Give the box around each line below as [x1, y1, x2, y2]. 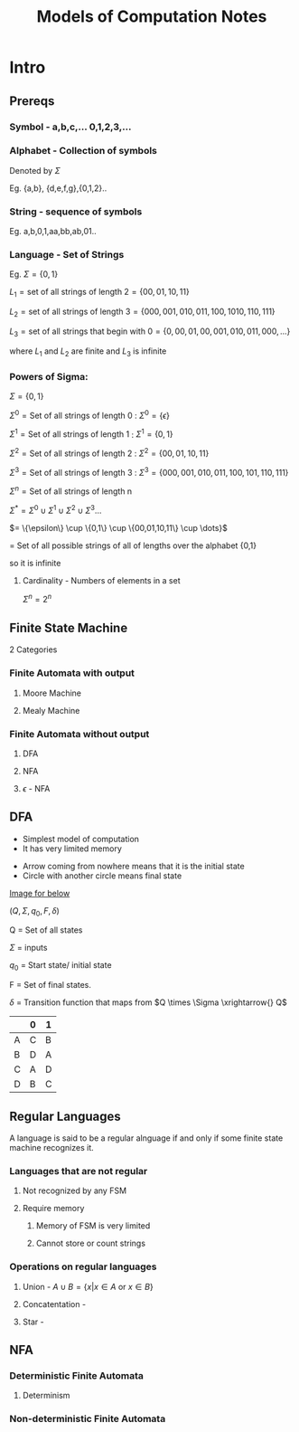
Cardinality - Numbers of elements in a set [22, 574, 181, 585]
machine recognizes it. [9, 1143, 95, 1153]
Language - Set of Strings [9, 249, 125, 261]
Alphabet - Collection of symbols [9, 145, 158, 157]
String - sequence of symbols [9, 205, 143, 218]
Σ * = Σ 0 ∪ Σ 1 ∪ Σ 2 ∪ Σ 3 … [9, 504, 102, 516]
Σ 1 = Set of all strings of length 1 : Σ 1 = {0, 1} [9, 427, 173, 440]
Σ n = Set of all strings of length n [9, 484, 133, 497]
